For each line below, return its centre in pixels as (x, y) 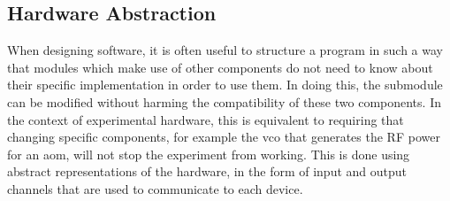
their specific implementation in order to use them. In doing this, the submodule (225, 85)
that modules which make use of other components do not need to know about (220, 67)
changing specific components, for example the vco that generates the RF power (224, 137)
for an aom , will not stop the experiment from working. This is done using (209, 154)
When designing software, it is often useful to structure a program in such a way (225, 50)
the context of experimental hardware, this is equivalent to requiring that (206, 119)
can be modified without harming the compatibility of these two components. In (224, 101)
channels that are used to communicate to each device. (155, 188)
